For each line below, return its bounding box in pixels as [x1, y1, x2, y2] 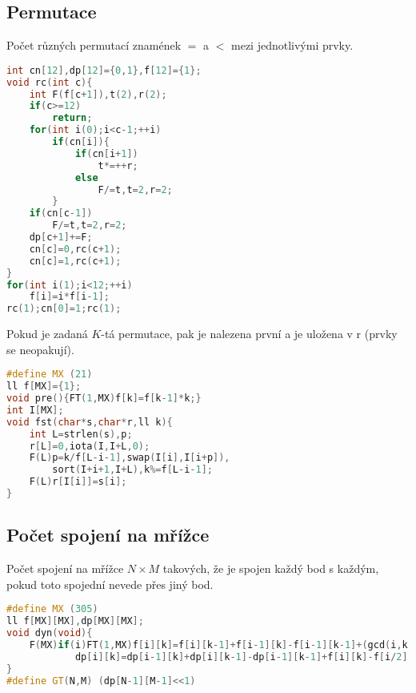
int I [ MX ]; [6, 404, 64, 416]
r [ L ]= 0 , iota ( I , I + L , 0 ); [29, 440, 150, 452]
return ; [52, 112, 93, 124]
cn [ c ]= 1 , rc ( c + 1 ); [29, 255, 122, 267]
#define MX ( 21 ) [6, 369, 93, 381]
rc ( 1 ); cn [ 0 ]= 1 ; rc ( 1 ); [6, 303, 122, 315]
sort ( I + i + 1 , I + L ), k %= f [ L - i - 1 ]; [52, 464, 213, 476]
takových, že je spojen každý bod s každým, [162, 560, 379, 577]
